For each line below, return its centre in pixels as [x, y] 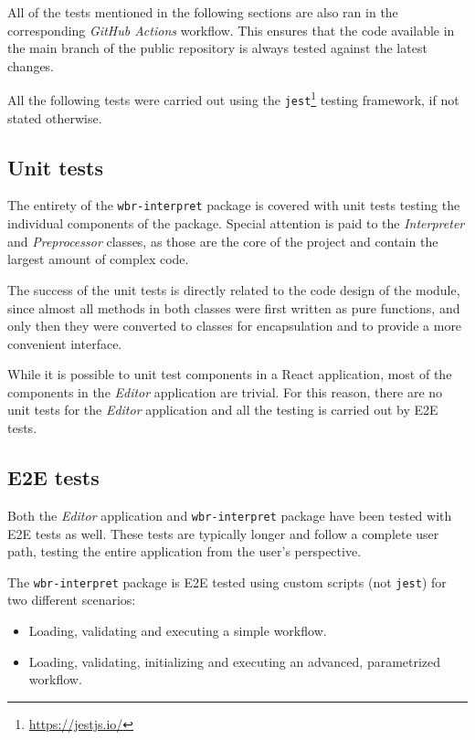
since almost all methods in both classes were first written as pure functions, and [234, 307]
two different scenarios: [72, 600]
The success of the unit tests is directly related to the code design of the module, [234, 289]
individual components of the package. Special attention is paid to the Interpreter [236, 223]
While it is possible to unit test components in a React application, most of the [230, 374]
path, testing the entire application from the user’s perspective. [185, 551]
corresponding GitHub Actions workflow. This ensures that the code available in [231, 30]
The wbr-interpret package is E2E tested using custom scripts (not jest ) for [227, 581]
